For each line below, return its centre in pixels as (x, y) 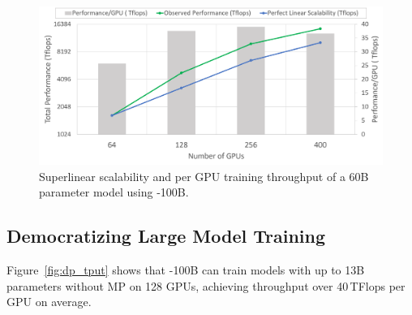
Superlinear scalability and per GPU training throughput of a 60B (204, 176)
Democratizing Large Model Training (166, 236)
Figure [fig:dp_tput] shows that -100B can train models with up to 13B (186, 270)
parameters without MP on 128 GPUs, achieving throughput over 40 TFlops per (206, 285)
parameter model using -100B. (114, 192)
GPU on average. (49, 302)
